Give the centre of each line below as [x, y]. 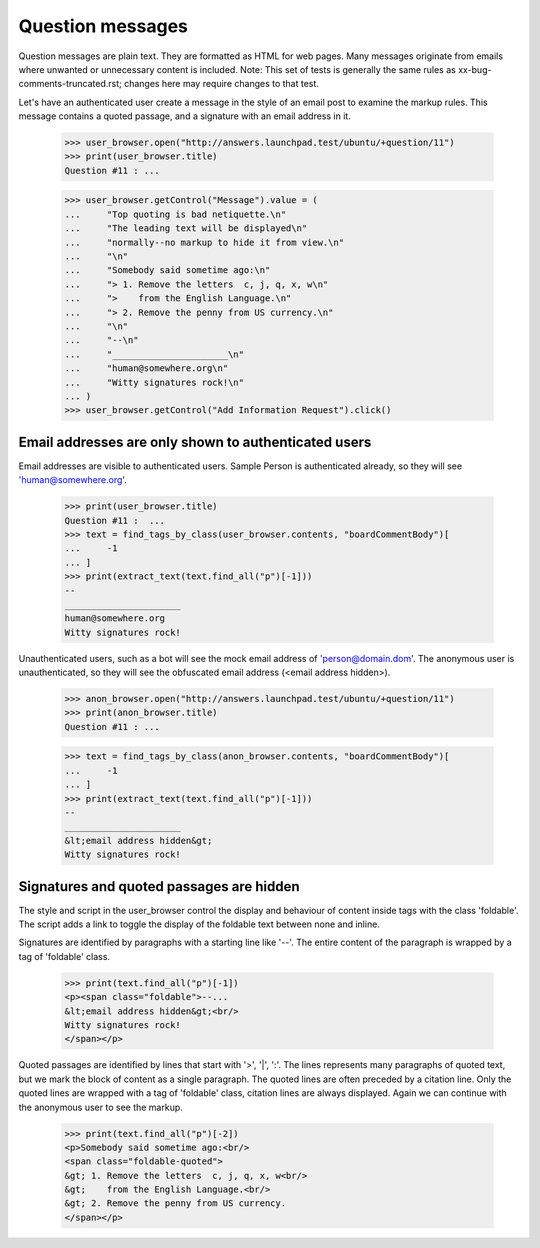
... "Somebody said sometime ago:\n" [167, 270]
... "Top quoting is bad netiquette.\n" [175, 214]
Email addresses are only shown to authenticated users [195, 441]
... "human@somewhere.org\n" [146, 368]
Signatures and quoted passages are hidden [159, 886]
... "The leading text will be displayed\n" [186, 228]
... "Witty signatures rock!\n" [154, 382]
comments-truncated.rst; [70, 84]
